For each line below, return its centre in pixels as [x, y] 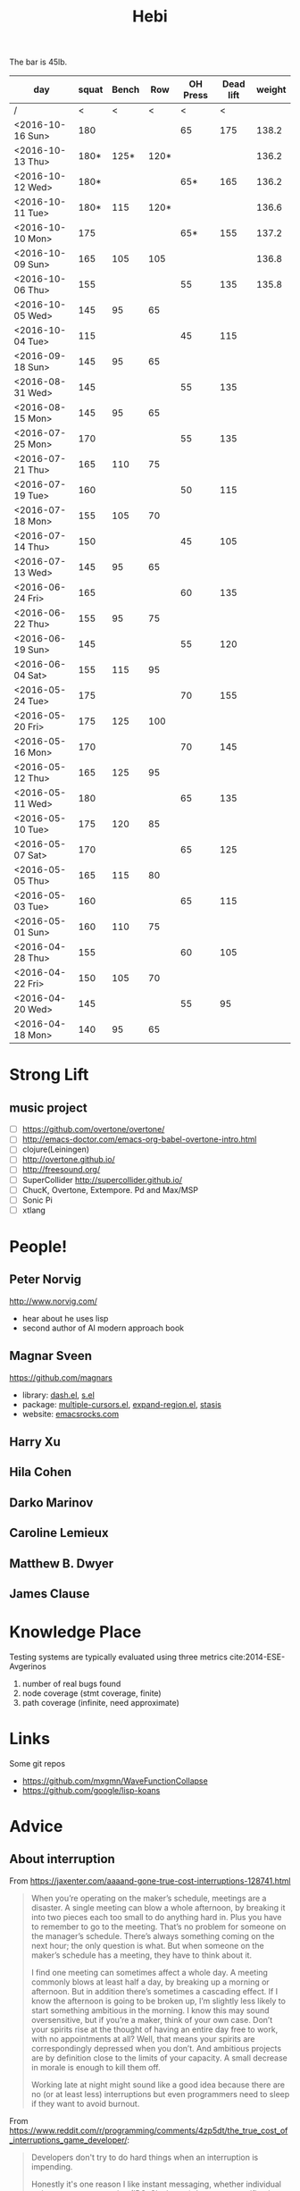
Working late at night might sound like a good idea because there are [158, 2085]
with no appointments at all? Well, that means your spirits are [143, 2038]
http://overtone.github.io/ [69, 1160]
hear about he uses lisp [65, 1318]
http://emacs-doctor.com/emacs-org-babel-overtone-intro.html [139, 1139]
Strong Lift [49, 1075]
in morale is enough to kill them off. [96, 2067]
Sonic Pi [37, 1200]
